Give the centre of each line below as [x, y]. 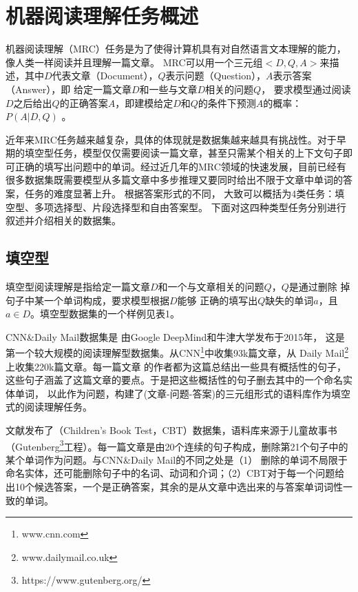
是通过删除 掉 [319, 287]
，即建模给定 [144, 102]
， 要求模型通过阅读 [306, 89]
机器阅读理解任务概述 [102, 16]
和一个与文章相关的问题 [211, 287]
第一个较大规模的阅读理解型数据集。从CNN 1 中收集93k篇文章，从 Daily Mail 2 [177, 352]
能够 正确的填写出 [218, 300]
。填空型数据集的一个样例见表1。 [105, 314]
